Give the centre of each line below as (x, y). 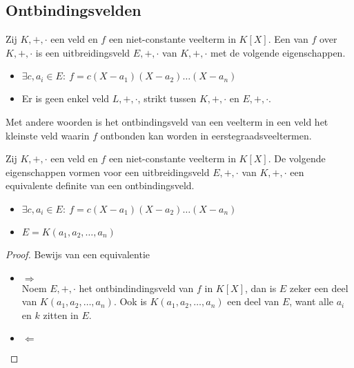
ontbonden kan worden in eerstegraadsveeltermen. (206, 135)
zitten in (61, 314)
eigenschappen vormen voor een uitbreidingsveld (108, 172)
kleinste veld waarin (48, 135)
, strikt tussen (167, 98)
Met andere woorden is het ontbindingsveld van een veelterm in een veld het (167, 121)
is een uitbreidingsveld (83, 52)
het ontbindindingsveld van (136, 288)
